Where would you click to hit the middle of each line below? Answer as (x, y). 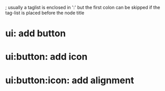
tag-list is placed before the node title (45, 13)
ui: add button (36, 33)
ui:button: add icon (46, 57)
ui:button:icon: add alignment (70, 80)
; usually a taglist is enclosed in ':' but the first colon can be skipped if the (83, 7)
